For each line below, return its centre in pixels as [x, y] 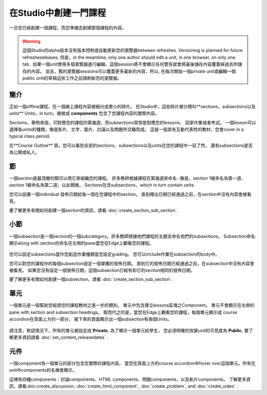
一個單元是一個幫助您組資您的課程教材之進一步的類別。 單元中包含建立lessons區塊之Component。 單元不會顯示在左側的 [132, 305]
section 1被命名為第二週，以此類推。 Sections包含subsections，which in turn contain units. [102, 185]
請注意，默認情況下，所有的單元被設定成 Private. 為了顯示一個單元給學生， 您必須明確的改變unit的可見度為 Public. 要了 [131, 330]
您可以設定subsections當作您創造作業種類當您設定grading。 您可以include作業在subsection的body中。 [114, 254]
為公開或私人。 [24, 152]
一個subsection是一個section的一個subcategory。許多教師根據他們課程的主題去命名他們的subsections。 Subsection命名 [132, 236]
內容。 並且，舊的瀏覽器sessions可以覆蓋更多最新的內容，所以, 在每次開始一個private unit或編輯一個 [133, 71]
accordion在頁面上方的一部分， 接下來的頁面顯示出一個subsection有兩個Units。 [91, 319]
